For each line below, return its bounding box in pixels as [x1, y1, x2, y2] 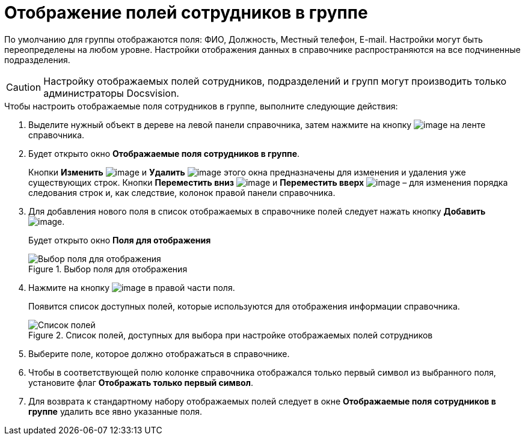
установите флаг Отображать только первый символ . [28, 377, 254, 388]
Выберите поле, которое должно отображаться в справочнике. [28, 348, 290, 359]
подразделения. [4, 54, 70, 65]
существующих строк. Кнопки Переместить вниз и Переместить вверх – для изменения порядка [28, 177, 508, 188]
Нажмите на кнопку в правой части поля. [28, 282, 235, 293]
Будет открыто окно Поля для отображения [28, 234, 211, 245]
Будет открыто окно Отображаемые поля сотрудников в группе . [28, 148, 300, 159]
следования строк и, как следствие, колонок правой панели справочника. [28, 187, 336, 198]
